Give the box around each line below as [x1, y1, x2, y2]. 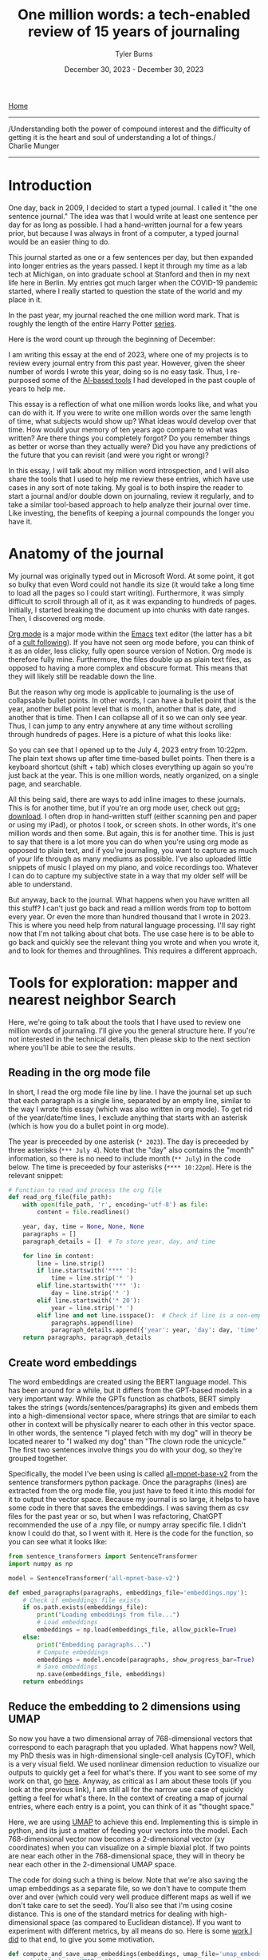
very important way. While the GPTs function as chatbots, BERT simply [8, 1394, 241, 1404]
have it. [8, 516, 33, 526]
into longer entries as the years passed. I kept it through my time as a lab [8, 261, 247, 270]
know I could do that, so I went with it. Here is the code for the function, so [8, 1528, 254, 1538]
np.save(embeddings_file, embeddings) [37, 1671, 166, 1679]
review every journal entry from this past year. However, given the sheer [8, 358, 246, 368]
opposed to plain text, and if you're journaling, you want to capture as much [8, 845, 258, 855]
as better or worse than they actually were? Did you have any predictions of [8, 441, 257, 451]
